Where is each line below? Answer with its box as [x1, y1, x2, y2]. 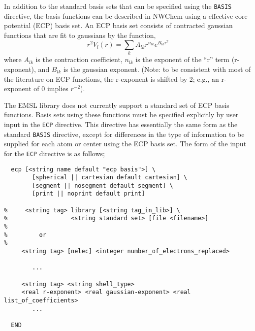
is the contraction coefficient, [35, 54, 123, 65]
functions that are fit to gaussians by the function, [4, 30, 156, 40]
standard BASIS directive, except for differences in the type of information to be [4, 129, 245, 139]
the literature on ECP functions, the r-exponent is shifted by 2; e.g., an [4, 73, 219, 84]
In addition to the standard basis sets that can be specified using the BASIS [4, 1, 232, 11]
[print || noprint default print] [32, 190, 145, 198]
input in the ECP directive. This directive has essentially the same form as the [4, 119, 238, 129]
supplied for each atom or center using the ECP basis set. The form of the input [4, 138, 247, 149]
